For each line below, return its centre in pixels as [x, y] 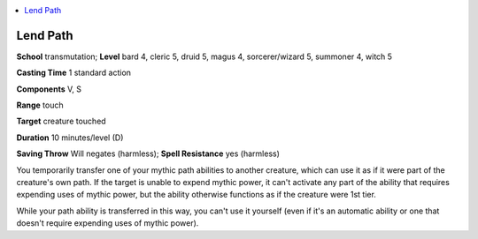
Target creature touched [61, 121]
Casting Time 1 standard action [74, 73]
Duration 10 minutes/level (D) [70, 138]
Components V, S [49, 89]
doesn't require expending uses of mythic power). [108, 223]
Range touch [40, 105]
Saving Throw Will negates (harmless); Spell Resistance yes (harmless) [148, 153]
